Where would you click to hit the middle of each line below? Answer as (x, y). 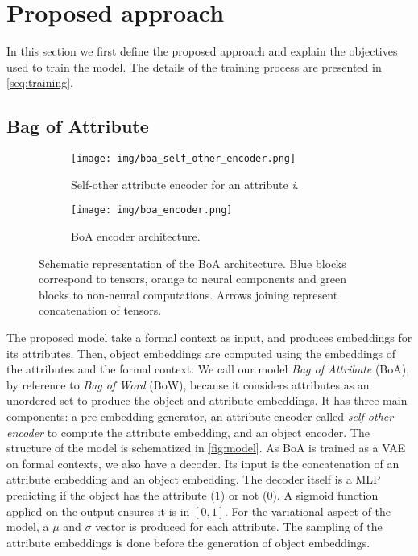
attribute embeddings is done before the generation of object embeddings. (188, 542)
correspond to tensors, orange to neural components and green (193, 279)
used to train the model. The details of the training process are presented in (194, 66)
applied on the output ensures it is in (98, 511)
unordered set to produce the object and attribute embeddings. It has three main (207, 400)
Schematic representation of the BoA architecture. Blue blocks (192, 263)
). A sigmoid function (325, 494)
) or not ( (244, 494)
